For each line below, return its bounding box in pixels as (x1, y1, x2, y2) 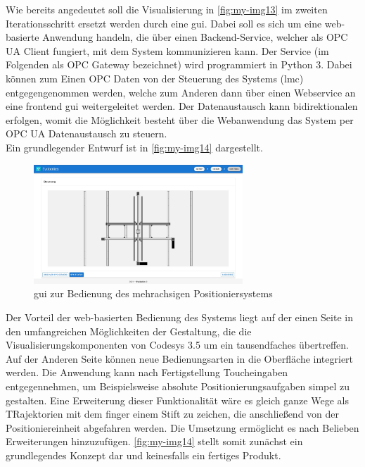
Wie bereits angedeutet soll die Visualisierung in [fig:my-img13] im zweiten (6, 2, 328, 16)
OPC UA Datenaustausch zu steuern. (6, 126, 167, 141)
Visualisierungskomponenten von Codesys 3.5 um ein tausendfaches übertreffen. (6, 337, 349, 352)
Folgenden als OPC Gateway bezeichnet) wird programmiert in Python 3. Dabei (6, 57, 352, 72)
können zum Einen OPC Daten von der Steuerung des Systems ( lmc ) (6, 70, 304, 85)
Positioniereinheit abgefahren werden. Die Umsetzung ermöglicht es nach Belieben (6, 420, 359, 435)
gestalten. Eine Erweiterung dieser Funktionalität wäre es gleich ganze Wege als (6, 392, 349, 407)
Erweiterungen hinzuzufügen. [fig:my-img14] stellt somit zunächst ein (6, 434, 303, 449)
